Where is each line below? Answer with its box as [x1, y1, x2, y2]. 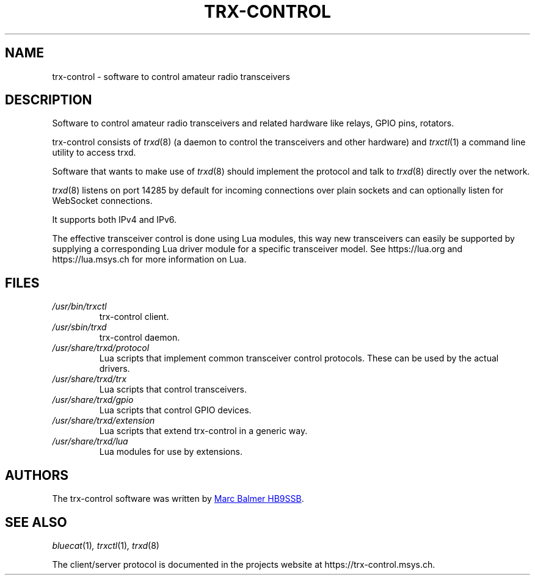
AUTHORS [5, 467, 69, 483]
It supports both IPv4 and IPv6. [52, 214, 177, 225]
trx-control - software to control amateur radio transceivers [52, 71, 290, 82]
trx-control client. [99, 311, 169, 322]
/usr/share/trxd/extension [52, 415, 155, 426]
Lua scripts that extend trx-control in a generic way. [99, 426, 308, 437]
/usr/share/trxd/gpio [52, 394, 134, 405]
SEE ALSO [5, 514, 67, 530]
